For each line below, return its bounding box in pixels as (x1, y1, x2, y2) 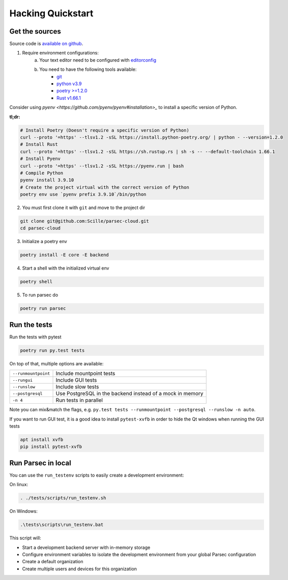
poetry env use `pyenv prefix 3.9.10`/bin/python (20, 192, 147, 197)
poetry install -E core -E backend (20, 252, 109, 258)
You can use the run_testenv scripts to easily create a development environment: (9, 472, 184, 478)
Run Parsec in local (9, 459, 71, 467)
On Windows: (9, 508, 38, 514)
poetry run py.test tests (20, 347, 85, 353)
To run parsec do (22, 292, 59, 298)
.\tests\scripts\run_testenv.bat (20, 522, 104, 528)
